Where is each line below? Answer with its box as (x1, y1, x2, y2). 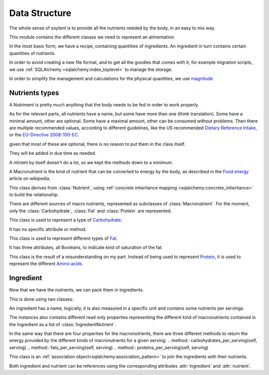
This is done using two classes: (9, 296, 74, 302)
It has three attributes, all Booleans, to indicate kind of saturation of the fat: (9, 245, 163, 251)
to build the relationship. (9, 192, 59, 198)
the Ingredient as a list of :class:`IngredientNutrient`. (9, 321, 117, 327)
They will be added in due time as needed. (9, 150, 97, 156)
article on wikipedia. (9, 175, 51, 182)
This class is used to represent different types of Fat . (9, 235, 118, 242)
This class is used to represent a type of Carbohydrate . (9, 217, 123, 223)
